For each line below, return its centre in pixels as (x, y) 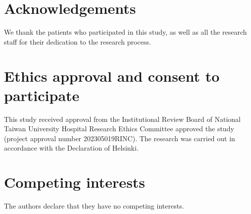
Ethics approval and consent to (112, 76)
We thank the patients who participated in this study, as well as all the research (125, 32)
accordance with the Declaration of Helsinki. (71, 148)
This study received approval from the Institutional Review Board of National (122, 119)
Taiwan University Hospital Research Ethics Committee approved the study (119, 129)
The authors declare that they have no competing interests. (94, 206)
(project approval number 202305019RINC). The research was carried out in (120, 138)
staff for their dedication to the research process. (77, 41)
